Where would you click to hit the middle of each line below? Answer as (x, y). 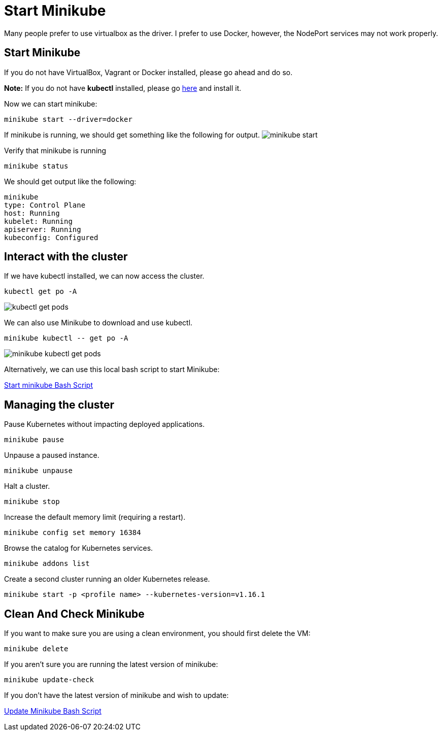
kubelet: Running (38, 221)
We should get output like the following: (70, 181)
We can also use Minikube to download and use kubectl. (98, 323)
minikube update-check (49, 680)
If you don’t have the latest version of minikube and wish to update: (116, 695)
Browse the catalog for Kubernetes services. (79, 548)
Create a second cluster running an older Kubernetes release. (107, 579)
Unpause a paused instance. (52, 455)
